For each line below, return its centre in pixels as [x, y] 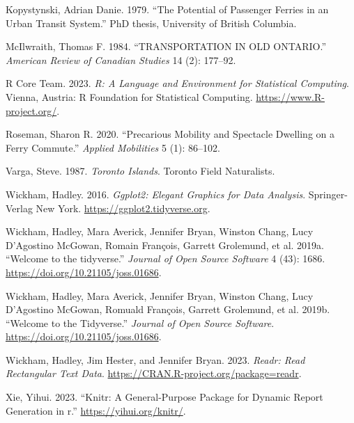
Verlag [19, 208]
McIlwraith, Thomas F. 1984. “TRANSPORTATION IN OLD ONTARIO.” [166, 46]
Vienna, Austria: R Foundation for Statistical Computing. [129, 96]
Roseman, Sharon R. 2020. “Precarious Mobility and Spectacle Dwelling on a [170, 134]
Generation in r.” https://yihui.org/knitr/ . [96, 410]
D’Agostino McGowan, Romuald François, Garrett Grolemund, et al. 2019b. [168, 309]
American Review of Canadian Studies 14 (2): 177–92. [121, 59]
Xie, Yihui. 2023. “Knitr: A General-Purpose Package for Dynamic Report [164, 397]
